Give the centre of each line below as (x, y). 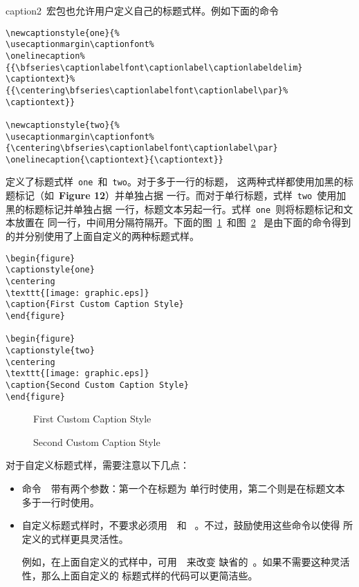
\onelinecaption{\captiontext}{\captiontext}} (114, 159)
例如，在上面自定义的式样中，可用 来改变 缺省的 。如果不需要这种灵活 (186, 562)
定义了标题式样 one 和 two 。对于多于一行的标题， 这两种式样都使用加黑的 (175, 181)
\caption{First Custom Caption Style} (95, 305)
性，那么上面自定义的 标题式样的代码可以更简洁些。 (140, 575)
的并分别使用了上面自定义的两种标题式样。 (102, 236)
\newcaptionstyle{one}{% (63, 33)
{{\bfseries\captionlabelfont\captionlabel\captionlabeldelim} (154, 67)
